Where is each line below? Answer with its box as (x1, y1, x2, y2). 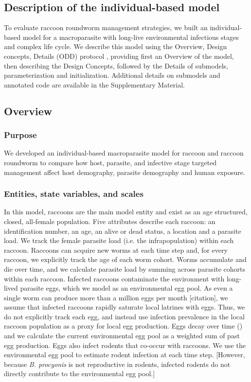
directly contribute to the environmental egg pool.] (4, 368, 155, 379)
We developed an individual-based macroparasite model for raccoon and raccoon (4, 148, 244, 158)
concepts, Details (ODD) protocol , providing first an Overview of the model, (4, 51, 234, 61)
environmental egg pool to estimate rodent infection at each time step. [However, (4, 349, 245, 360)
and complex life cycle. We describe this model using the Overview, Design (4, 41, 227, 52)
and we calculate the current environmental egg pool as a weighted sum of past (4, 330, 240, 341)
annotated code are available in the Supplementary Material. (4, 79, 185, 89)
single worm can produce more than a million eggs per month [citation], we (4, 292, 228, 302)
